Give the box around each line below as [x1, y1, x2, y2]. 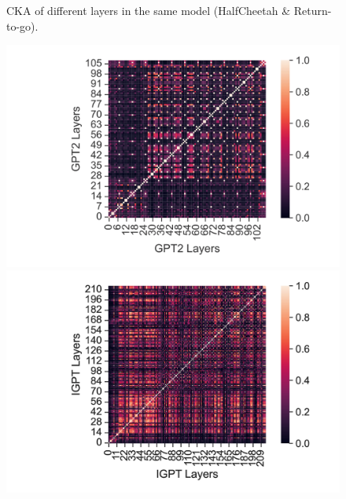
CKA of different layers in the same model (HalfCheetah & [6, 2, 291, 18]
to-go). [6, 17, 39, 34]
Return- [293, 2, 332, 18]
